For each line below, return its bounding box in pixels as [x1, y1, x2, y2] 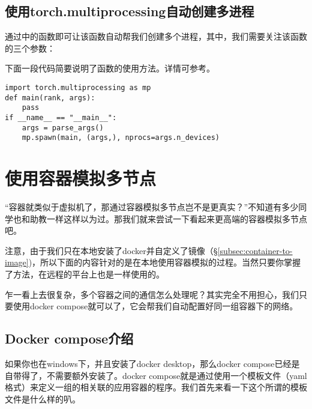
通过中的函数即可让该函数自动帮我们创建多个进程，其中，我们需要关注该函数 [5, 30, 307, 43]
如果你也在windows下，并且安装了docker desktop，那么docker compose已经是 [5, 357, 300, 369]
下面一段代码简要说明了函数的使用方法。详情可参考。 [5, 62, 215, 74]
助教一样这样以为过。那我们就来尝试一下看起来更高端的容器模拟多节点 [29, 212, 307, 225]
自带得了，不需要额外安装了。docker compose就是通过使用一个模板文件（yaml [5, 369, 307, 381]
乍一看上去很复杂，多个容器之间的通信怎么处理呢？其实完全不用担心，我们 [5, 288, 299, 300]
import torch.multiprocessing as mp [5, 83, 151, 92]
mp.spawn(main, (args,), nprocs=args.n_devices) [22, 133, 220, 142]
